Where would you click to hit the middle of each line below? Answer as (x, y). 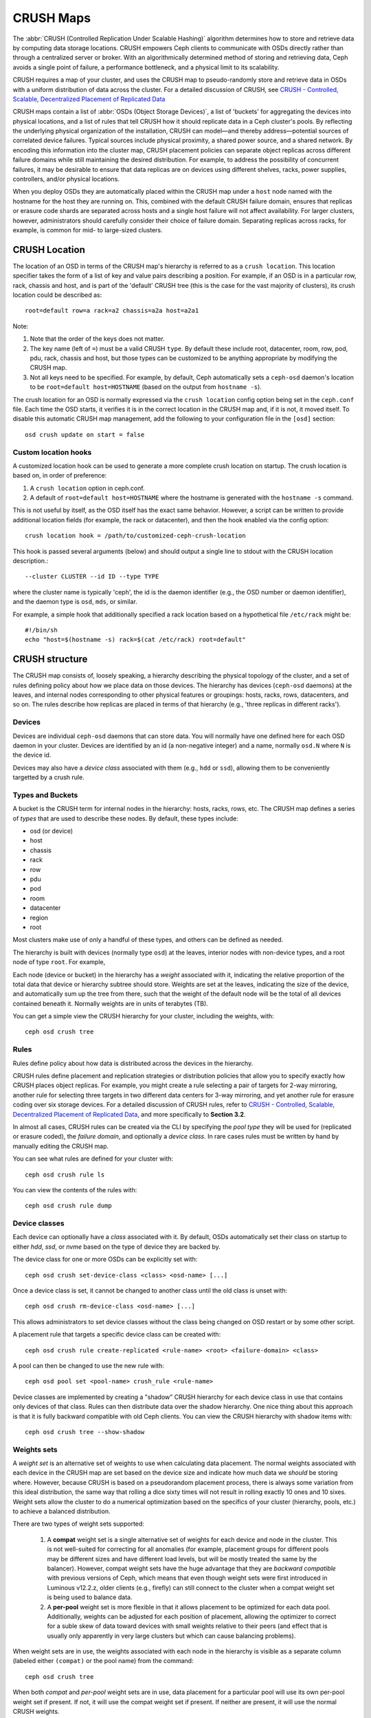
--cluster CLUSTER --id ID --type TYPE (92, 577)
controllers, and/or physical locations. (66, 179)
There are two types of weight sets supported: (78, 1524)
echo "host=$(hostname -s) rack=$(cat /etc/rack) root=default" (136, 640)
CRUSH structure (50, 659)
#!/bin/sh (41, 630)
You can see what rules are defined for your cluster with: (93, 1159)
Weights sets (35, 1449)
